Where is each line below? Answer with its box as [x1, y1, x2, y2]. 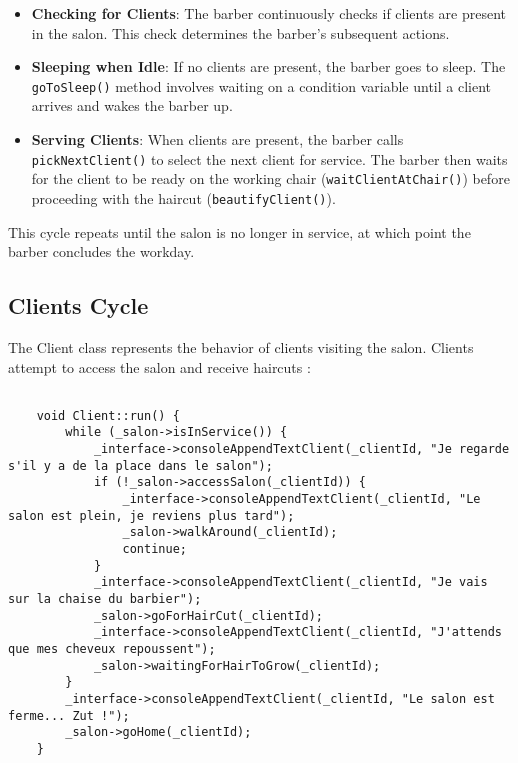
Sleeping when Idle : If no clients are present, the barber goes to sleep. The [31, 56, 506, 77]
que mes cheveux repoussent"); [8, 642, 216, 657]
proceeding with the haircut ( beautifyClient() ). [31, 187, 336, 208]
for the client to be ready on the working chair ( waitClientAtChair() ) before [31, 168, 510, 189]
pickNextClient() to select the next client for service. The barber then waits [31, 148, 508, 169]
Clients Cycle [8, 290, 149, 321]
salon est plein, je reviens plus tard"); [8, 508, 295, 523]
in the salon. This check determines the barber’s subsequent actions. [31, 22, 450, 43]
